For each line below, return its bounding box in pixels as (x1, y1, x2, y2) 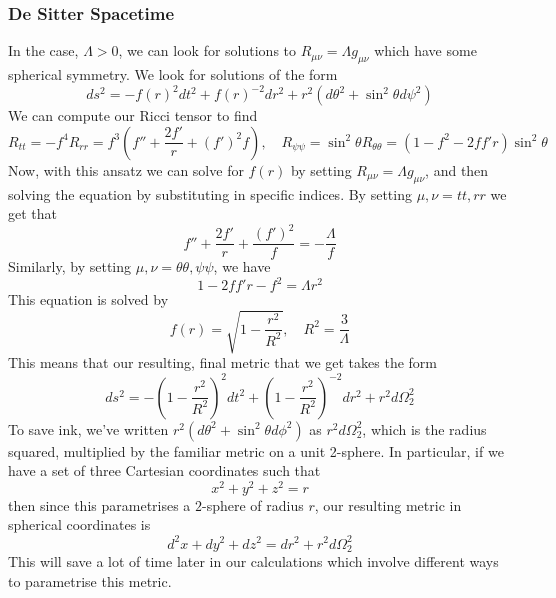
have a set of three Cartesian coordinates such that (8, 460, 321, 481)
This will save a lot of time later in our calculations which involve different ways (8, 550, 499, 571)
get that (8, 203, 57, 224)
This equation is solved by (8, 289, 169, 310)
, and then (425, 159, 489, 180)
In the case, (8, 40, 79, 61)
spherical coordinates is (8, 514, 151, 535)
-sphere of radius (202, 494, 304, 515)
